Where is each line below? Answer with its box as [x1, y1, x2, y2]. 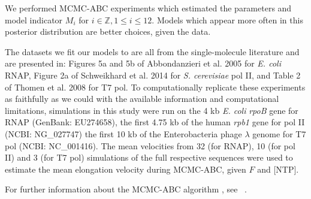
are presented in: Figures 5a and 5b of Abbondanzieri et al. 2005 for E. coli [5, 57, 281, 70]
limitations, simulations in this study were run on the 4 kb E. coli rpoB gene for [5, 104, 298, 116]
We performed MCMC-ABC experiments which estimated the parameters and [5, 2, 292, 14]
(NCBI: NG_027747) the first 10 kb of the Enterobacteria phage [5, 127, 242, 140]
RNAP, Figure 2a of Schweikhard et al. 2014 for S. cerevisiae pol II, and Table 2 [5, 68, 301, 81]
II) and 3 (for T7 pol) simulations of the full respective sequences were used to [5, 151, 293, 164]
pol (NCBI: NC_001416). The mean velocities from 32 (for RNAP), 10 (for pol [5, 139, 295, 152]
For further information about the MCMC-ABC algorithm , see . [5, 183, 247, 195]
